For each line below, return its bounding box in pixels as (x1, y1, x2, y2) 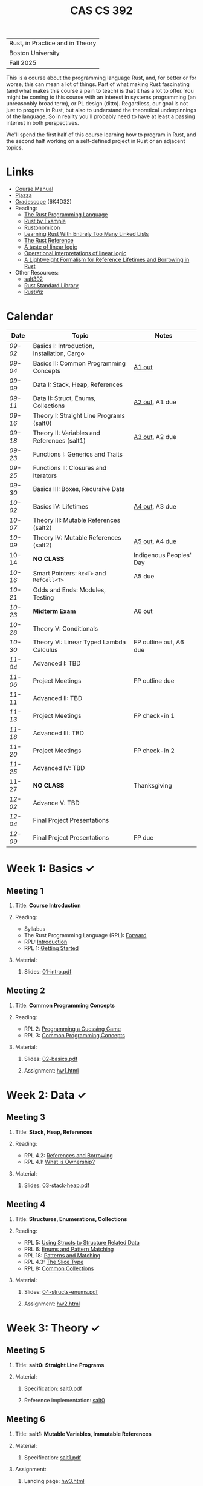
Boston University (9, 49, 60, 58)
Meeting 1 (6, 886, 44, 896)
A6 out (134, 607, 153, 615)
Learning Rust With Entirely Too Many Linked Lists (24, 230, 149, 238)
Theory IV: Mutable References (33, 534, 122, 542)
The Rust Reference (24, 237, 74, 244)
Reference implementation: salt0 (24, 1396, 105, 1404)
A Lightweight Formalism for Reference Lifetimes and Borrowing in (24, 256, 190, 264)
